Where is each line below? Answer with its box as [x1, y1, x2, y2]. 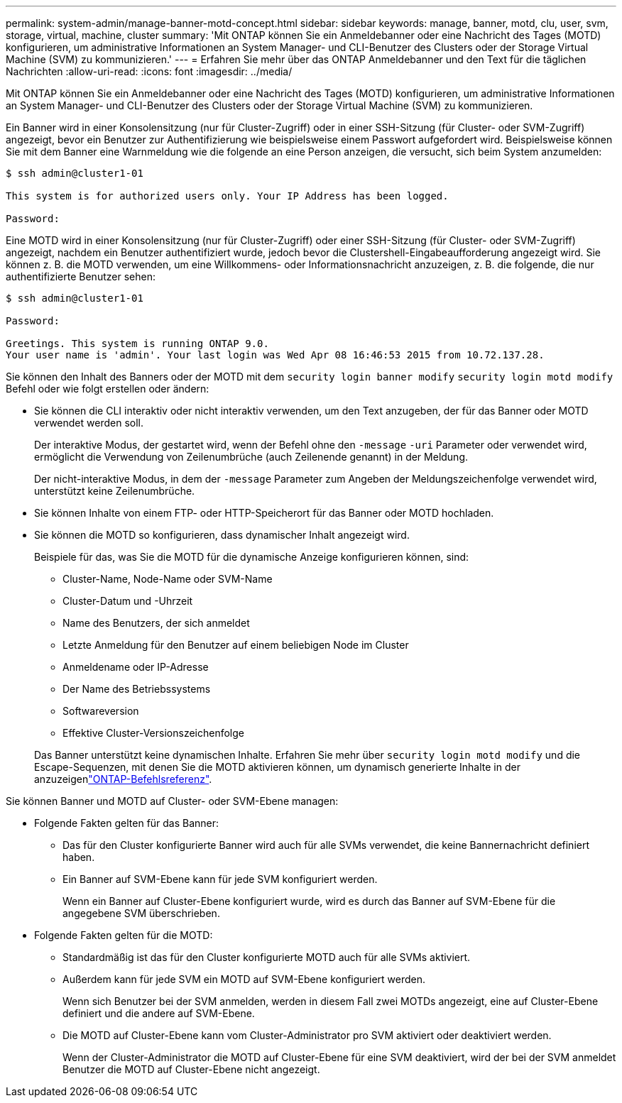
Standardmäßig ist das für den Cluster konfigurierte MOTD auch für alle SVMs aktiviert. [62, 951, 471, 963]
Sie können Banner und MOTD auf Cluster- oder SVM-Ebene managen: [6, 795, 339, 807]
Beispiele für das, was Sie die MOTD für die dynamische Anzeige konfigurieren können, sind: [34, 551, 469, 563]
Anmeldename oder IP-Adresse [62, 661, 209, 673]
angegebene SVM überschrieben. [62, 907, 220, 919]
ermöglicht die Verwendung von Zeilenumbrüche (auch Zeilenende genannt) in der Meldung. [34, 451, 469, 463]
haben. [62, 851, 95, 863]
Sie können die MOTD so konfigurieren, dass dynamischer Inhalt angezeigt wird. [34, 529, 410, 541]
